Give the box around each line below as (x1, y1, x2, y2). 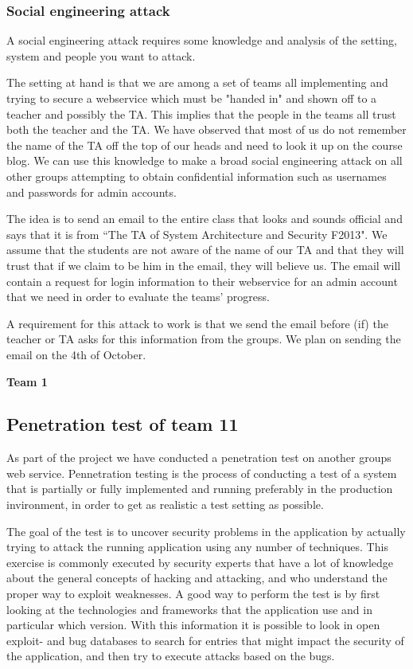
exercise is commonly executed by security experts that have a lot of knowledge (6, 554, 394, 570)
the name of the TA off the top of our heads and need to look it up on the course (6, 136, 403, 153)
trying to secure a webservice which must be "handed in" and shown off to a (6, 90, 377, 106)
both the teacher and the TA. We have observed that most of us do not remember (6, 121, 407, 138)
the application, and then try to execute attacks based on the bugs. (6, 647, 335, 664)
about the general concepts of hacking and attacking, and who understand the (6, 569, 388, 586)
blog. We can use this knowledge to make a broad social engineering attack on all (6, 152, 403, 169)
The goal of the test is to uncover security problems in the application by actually (6, 522, 406, 539)
